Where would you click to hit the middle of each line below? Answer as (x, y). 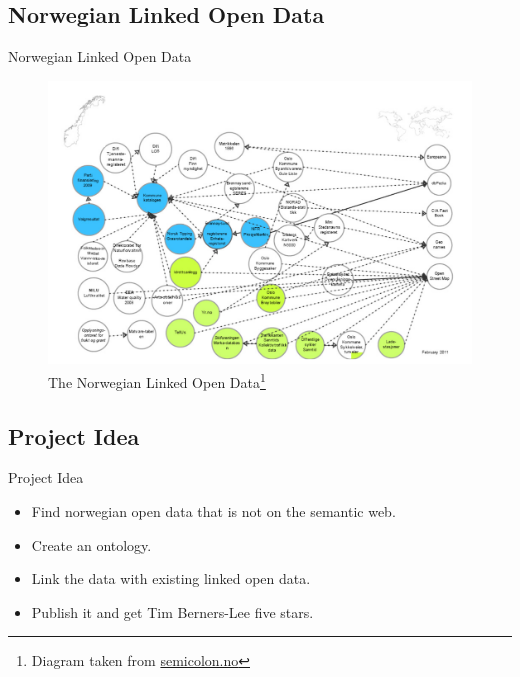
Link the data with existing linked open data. (171, 578)
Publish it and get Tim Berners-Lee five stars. (172, 611)
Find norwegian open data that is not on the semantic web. (213, 511)
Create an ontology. (91, 544)
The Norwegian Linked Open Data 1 (157, 380)
